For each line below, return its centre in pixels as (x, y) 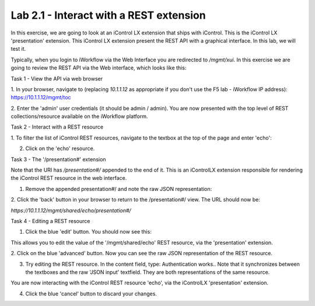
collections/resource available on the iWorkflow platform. (79, 116)
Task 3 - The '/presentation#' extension (58, 159)
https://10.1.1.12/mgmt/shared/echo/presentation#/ (71, 210)
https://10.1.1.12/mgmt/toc (41, 98)
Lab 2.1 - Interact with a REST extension (108, 15)
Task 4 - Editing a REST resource (50, 221)
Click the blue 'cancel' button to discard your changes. (91, 293)
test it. (18, 49)
